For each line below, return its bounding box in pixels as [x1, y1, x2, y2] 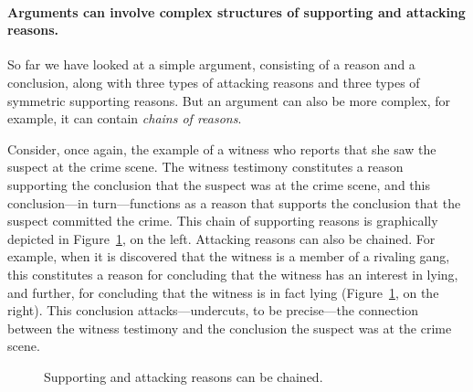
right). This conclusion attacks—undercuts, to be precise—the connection [7, 301, 419, 320]
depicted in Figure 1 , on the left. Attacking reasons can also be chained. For [7, 228, 436, 248]
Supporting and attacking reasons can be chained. [44, 366, 323, 386]
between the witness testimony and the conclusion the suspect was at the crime [7, 318, 452, 337]
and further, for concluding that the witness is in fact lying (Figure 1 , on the [7, 282, 439, 302]
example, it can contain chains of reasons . [7, 109, 242, 128]
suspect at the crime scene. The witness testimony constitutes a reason [7, 157, 404, 176]
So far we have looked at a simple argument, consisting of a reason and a [7, 55, 415, 74]
